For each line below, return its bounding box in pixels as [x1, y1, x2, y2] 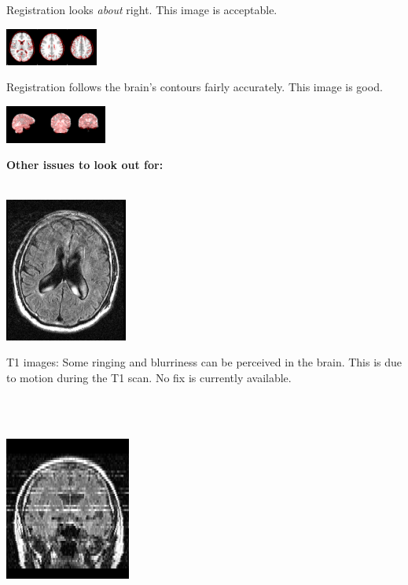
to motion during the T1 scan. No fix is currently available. [6, 369, 292, 385]
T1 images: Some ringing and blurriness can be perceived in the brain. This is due [6, 354, 402, 370]
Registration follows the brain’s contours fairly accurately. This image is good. [6, 79, 383, 95]
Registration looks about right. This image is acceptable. [6, 2, 278, 17]
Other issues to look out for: [6, 156, 164, 173]
